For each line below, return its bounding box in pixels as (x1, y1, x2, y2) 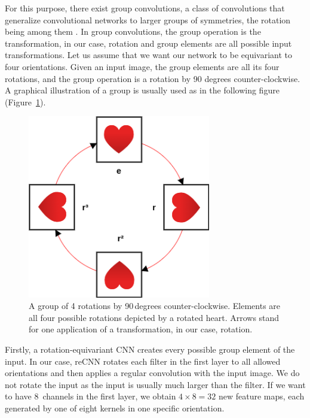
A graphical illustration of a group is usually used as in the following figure (5, 84, 280, 96)
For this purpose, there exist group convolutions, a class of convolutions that (5, 2, 285, 14)
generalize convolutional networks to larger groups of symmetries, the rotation (5, 13, 291, 26)
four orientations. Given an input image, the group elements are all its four (5, 60, 280, 72)
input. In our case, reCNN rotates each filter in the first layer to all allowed (5, 355, 281, 367)
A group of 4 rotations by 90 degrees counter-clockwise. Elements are (29, 299, 281, 312)
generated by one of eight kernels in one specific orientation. (5, 402, 225, 414)
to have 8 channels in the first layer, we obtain (5, 390, 176, 402)
